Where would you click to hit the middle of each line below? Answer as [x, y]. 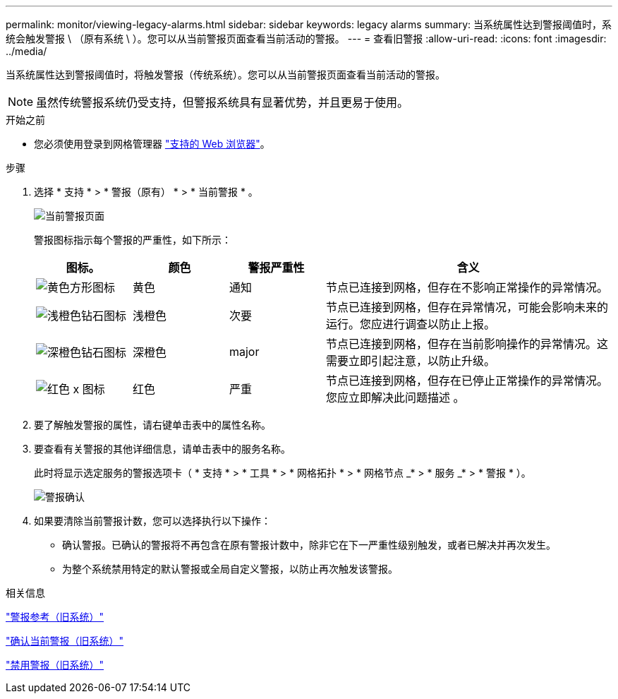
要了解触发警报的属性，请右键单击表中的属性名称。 [152, 425]
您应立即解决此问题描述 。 [395, 398]
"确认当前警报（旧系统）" [65, 641]
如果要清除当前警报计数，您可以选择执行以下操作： [152, 521]
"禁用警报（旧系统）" [55, 665]
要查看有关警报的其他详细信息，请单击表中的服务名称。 [162, 449]
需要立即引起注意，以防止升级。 [410, 361]
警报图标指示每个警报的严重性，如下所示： [133, 240]
